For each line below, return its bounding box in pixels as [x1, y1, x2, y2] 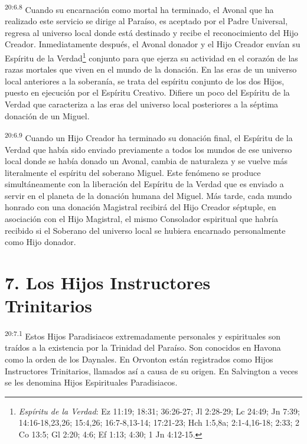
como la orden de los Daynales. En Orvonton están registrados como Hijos [5, 353, 273, 365]
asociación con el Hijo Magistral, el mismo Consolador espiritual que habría [5, 213, 278, 225]
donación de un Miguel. [5, 109, 90, 122]
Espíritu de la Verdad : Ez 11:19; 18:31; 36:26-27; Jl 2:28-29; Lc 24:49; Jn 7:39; [18, 404, 300, 417]
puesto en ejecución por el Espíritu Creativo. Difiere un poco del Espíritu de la [5, 86, 290, 99]
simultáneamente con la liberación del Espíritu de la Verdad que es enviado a [5, 178, 284, 190]
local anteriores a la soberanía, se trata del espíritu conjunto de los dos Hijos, [5, 74, 285, 87]
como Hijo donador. [5, 236, 76, 248]
